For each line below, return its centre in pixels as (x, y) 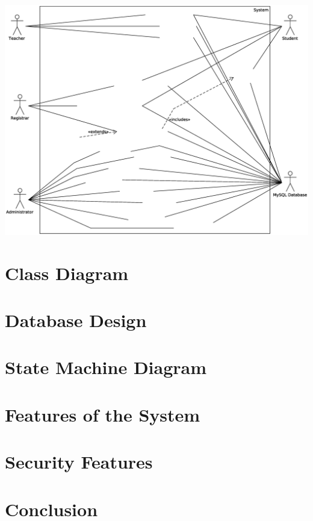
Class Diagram (67, 273)
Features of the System (103, 414)
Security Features (79, 462)
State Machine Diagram (106, 367)
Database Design (76, 320)
